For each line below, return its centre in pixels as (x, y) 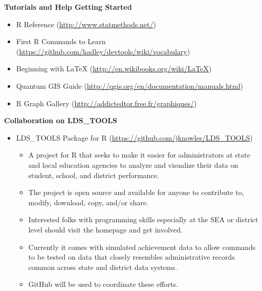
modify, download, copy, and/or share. (88, 202)
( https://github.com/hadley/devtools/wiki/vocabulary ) (103, 51)
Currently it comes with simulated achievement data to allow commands (142, 247)
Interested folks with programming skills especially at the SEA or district (143, 219)
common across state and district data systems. (103, 267)
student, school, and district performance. (94, 175)
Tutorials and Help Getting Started (68, 7)
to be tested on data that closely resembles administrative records (132, 257)
